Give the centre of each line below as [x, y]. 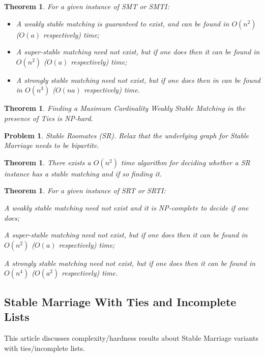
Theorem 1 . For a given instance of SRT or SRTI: [85, 190]
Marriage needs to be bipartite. [52, 145]
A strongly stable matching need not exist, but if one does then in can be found [138, 80]
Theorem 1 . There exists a [48, 162]
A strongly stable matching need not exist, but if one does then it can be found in [130, 263]
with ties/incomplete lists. [45, 348]
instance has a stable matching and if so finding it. [83, 173]
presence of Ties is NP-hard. [49, 118]
